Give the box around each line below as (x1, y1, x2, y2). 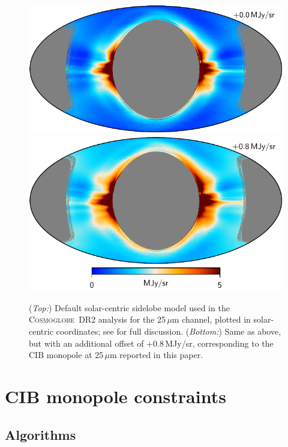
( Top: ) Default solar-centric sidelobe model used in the (29, 301, 230, 314)
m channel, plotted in (172, 313, 251, 326)
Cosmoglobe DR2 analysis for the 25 (29, 313, 166, 326)
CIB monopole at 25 (29, 348, 104, 361)
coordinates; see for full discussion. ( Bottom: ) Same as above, (56, 325, 281, 337)
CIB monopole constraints (5, 383, 226, 408)
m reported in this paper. (110, 348, 203, 361)
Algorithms (5, 425, 76, 443)
